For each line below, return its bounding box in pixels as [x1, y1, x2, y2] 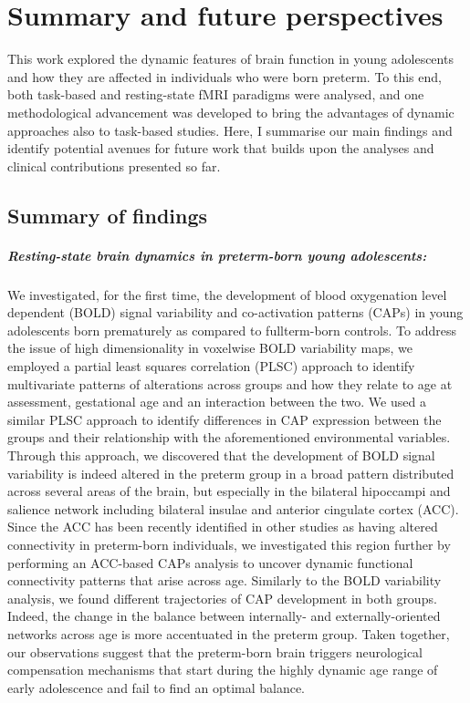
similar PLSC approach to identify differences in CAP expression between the [7, 409, 442, 429]
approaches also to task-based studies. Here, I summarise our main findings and [7, 120, 453, 140]
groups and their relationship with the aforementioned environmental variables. [7, 428, 451, 447]
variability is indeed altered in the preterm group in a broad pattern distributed [7, 463, 454, 482]
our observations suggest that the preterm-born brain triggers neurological [7, 642, 423, 661]
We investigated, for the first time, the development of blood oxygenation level [7, 284, 447, 304]
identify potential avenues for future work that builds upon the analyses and [7, 139, 434, 158]
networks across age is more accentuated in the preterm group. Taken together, [7, 624, 450, 643]
